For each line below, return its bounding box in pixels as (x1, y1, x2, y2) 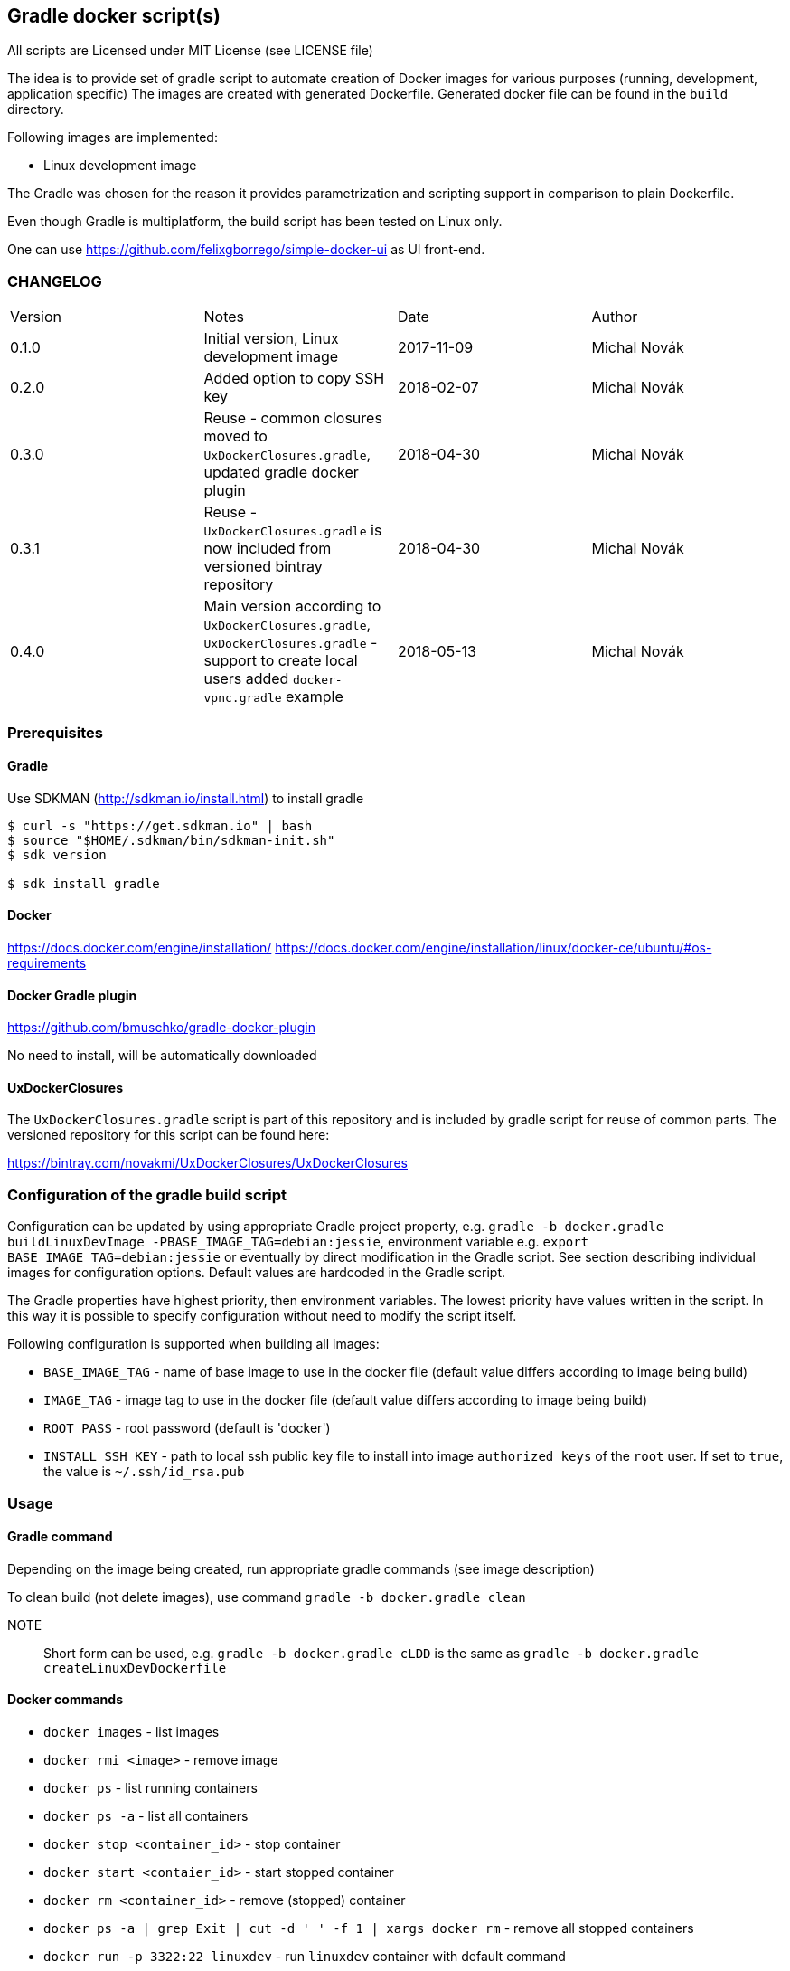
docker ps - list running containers (43, 1779, 258, 1796)
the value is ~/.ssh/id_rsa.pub (43, 1464, 245, 1480)
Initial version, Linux (203, 329, 339, 348)
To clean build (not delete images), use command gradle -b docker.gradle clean (7, 1588, 526, 1605)
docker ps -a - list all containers (43, 1807, 249, 1824)
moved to (203, 427, 268, 446)
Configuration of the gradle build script (7, 1185, 287, 1204)
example (286, 687, 343, 706)
